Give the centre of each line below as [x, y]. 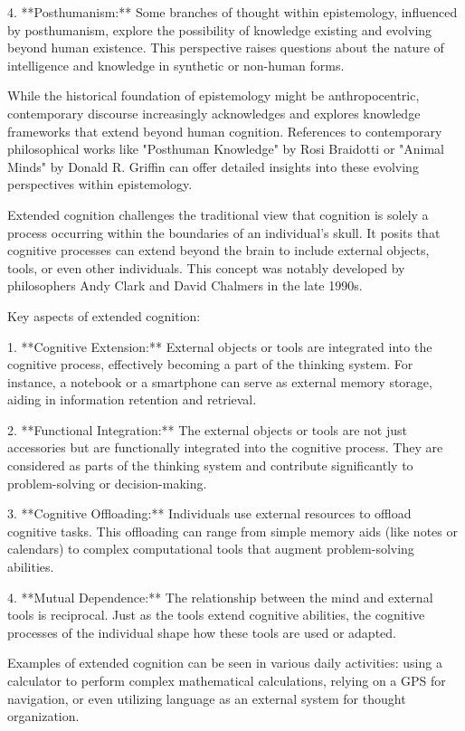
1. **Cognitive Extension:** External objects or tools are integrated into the [220, 346]
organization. [43, 716]
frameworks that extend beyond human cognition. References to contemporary [225, 131]
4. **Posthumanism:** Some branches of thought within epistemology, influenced [232, 12]
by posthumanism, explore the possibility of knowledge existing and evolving [220, 29]
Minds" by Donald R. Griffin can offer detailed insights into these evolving [213, 166]
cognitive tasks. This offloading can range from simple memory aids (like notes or [232, 531]
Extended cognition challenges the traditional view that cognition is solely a [218, 214]
